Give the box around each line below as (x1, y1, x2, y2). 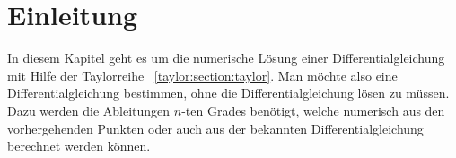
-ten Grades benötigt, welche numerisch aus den (181, 101, 445, 119)
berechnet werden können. (7, 136, 151, 155)
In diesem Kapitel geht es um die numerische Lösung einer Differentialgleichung (7, 48, 445, 67)
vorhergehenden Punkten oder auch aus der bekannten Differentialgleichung (7, 118, 424, 137)
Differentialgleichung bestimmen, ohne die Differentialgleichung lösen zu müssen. (7, 83, 450, 102)
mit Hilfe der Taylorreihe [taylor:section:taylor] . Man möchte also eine (7, 66, 398, 84)
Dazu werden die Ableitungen (7, 101, 171, 119)
